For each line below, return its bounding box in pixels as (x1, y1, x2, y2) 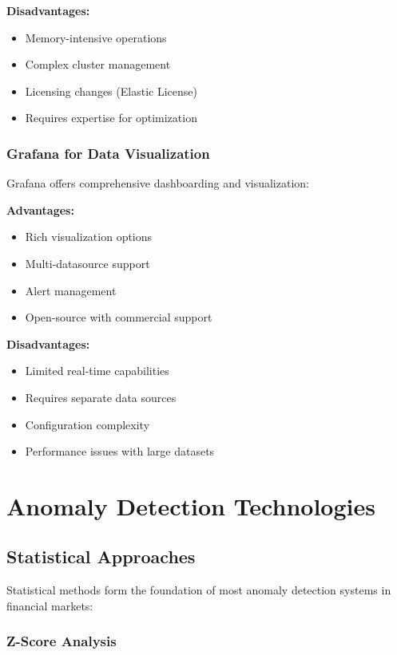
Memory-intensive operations (25, 29, 167, 45)
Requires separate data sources (25, 389, 177, 405)
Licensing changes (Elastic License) (25, 82, 197, 99)
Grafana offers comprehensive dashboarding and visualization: (6, 175, 309, 191)
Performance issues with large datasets (25, 443, 215, 460)
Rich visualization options (25, 228, 153, 245)
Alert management (25, 282, 117, 298)
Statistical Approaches (6, 544, 196, 569)
